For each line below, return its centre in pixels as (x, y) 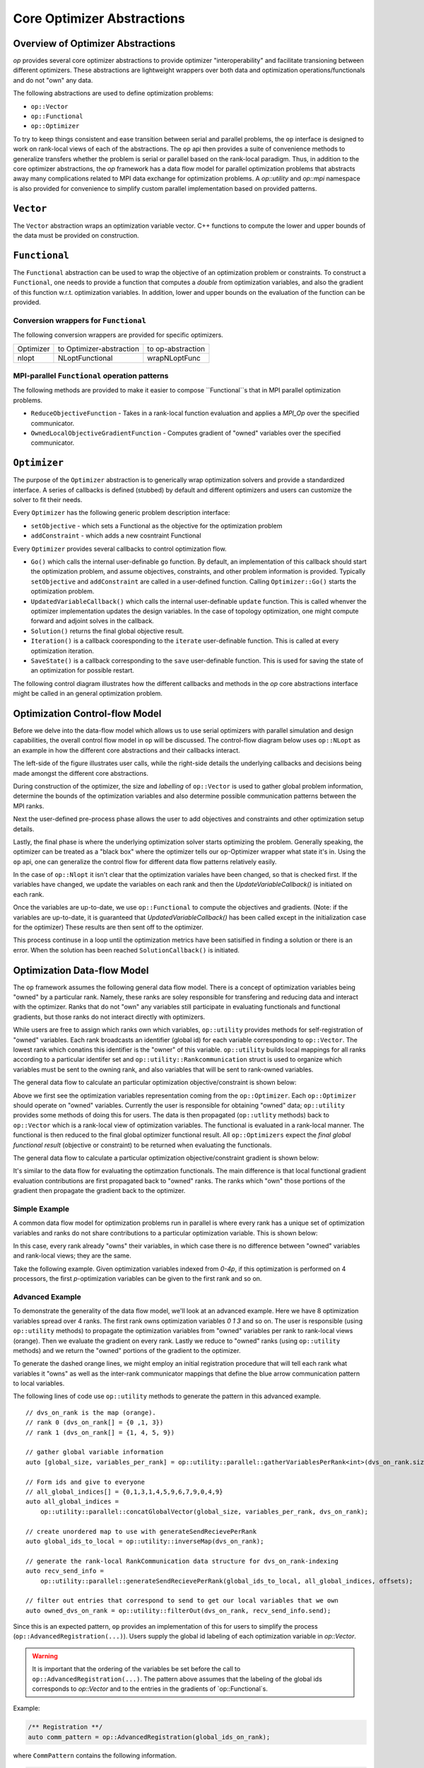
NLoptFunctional (85, 358)
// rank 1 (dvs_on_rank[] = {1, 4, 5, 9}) (100, 1432)
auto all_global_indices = (72, 1502)
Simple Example (41, 1209)
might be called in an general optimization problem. (88, 694)
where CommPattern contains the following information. (95, 1755)
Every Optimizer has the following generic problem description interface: (122, 513)
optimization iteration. (63, 651)
